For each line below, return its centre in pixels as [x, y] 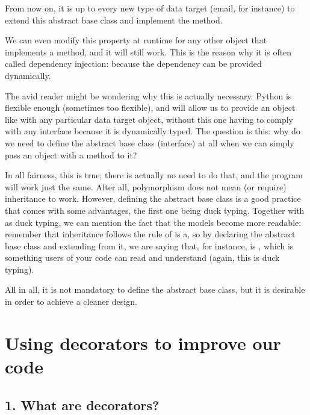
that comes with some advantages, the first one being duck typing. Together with [155, 210]
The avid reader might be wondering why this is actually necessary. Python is [148, 95]
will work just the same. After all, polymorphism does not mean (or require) [146, 186]
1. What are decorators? [82, 404]
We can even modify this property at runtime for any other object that [136, 40]
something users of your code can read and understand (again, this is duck [142, 257]
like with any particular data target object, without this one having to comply [149, 119]
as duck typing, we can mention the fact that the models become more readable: [153, 222]
